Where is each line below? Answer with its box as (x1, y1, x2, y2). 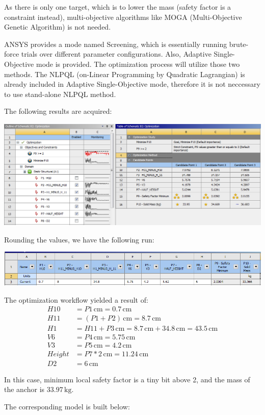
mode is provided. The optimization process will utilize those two (36, 58, 240, 69)
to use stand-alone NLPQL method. (4, 88, 116, 99)
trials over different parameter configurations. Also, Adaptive (21, 48, 211, 59)
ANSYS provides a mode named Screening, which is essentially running (4, 38, 227, 49)
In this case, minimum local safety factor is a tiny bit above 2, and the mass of (4, 374, 250, 384)
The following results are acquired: (4, 106, 112, 116)
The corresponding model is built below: (4, 401, 130, 411)
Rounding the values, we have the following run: (4, 234, 154, 245)
